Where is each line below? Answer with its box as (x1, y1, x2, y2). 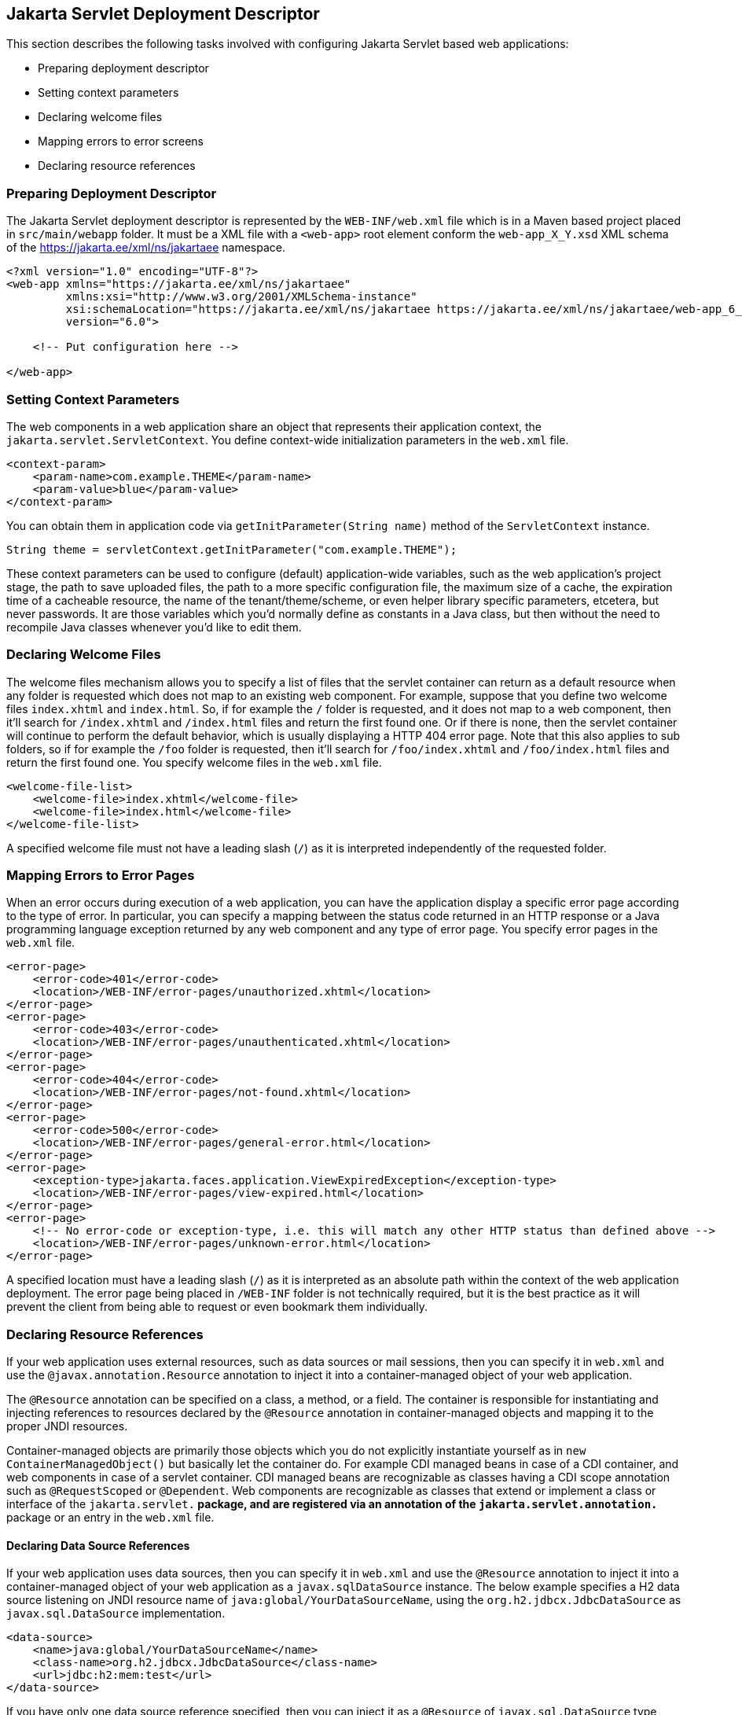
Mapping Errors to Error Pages (6, 867, 195, 884)
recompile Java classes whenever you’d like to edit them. (6, 620, 302, 634)
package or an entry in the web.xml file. (6, 1511, 215, 1525)
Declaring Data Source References (6, 1538, 190, 1552)
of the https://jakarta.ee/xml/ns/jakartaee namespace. (6, 241, 286, 255)
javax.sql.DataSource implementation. (6, 1606, 226, 1621)
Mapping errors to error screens (38, 134, 204, 149)
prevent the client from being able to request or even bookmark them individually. (6, 1300, 428, 1314)
